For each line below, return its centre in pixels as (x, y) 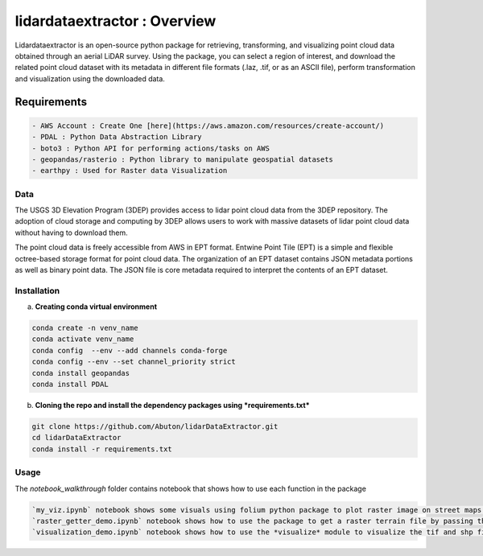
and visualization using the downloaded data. (90, 78)
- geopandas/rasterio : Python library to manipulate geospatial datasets (183, 159)
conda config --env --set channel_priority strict (134, 362)
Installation (37, 290)
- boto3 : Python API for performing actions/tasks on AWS (151, 148)
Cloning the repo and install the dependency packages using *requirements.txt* (172, 406)
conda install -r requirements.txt (102, 449)
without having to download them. (71, 233)
